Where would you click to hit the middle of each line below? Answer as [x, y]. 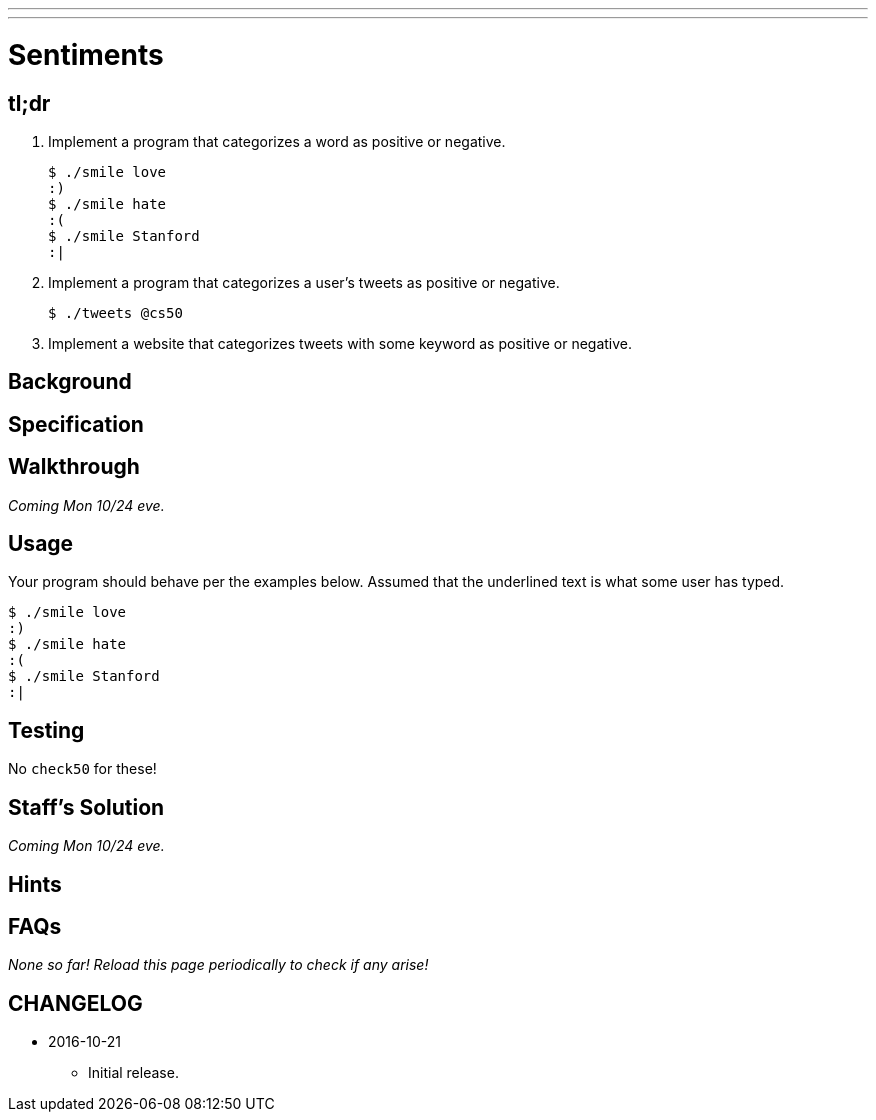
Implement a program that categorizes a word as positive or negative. [277, 141]
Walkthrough [74, 467]
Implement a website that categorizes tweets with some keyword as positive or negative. [340, 343]
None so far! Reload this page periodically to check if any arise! [218, 965]
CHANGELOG [75, 1003]
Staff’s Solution [86, 807]
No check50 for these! [82, 769]
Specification [76, 424]
